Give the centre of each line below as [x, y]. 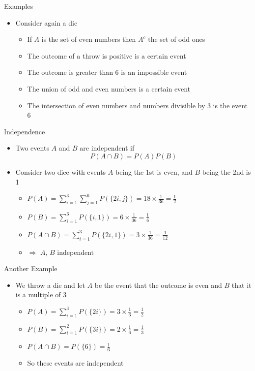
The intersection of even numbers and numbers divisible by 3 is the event [138, 105]
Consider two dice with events [61, 171]
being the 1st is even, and [154, 171]
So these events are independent [75, 363]
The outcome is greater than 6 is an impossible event [107, 72]
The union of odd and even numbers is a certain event [109, 88]
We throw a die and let [50, 285]
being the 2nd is [227, 171]
